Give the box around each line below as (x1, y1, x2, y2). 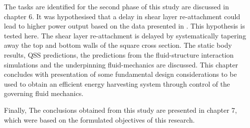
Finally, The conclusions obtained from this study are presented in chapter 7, (4, 104, 237, 115)
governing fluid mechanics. (4, 88, 84, 98)
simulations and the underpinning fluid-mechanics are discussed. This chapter (4, 59, 238, 69)
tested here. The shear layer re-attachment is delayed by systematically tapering (4, 30, 246, 40)
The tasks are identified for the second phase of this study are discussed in (4, 1, 229, 11)
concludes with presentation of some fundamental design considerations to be (4, 69, 237, 79)
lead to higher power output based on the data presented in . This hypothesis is (4, 21, 245, 31)
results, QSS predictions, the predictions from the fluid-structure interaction (4, 49, 234, 60)
